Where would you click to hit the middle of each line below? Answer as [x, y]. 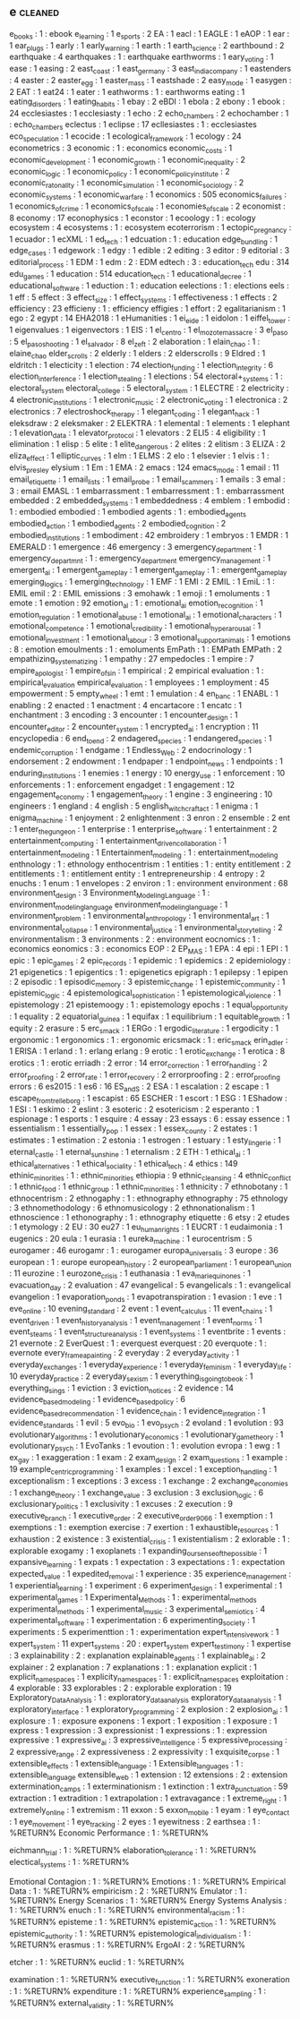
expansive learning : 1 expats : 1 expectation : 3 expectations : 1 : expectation [147, 1563]
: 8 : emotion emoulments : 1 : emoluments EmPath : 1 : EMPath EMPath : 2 [146, 649]
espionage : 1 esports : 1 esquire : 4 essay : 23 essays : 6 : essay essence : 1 [150, 1119]
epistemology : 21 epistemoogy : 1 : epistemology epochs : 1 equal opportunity [149, 1005]
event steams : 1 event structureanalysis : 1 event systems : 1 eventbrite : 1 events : [148, 1333]
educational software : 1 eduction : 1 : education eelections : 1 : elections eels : [149, 286]
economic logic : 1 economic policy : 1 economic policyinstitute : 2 [120, 172]
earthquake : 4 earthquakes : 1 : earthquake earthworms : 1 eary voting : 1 [141, 58]
